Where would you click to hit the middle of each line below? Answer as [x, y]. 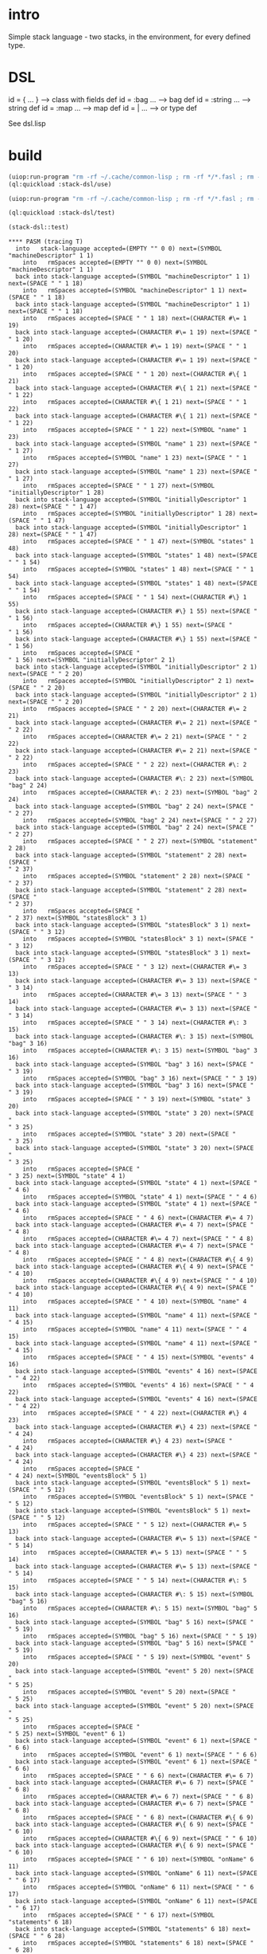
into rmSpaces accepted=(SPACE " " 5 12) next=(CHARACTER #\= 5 [135, 1525]
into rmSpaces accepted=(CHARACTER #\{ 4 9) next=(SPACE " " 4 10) [140, 1281]
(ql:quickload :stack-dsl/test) [62, 213]
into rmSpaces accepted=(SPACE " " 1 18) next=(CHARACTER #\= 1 [135, 319]
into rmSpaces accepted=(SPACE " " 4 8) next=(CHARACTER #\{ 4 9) [138, 1260]
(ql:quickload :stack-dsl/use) [60, 184]
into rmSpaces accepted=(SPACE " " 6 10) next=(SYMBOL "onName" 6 [138, 1860]
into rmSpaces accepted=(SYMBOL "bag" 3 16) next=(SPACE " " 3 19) [140, 1079]
